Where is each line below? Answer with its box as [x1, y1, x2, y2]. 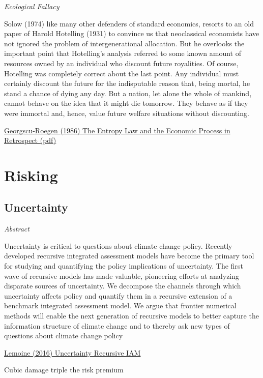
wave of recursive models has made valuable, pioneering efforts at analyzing [4, 270, 240, 281]
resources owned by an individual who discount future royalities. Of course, [4, 57, 239, 68]
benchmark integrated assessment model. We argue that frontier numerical [4, 300, 237, 311]
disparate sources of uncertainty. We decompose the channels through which [4, 280, 241, 291]
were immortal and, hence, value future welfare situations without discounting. [4, 107, 249, 118]
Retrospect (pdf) [4, 135, 56, 146]
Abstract [4, 223, 30, 234]
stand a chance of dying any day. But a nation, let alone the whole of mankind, [4, 88, 252, 98]
